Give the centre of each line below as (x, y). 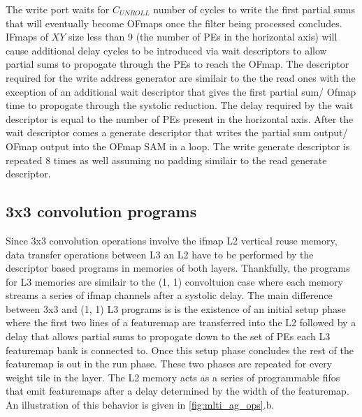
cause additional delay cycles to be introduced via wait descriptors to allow (166, 50)
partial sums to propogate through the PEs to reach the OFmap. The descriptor (178, 64)
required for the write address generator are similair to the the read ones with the (181, 77)
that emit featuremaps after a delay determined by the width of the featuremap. (178, 391)
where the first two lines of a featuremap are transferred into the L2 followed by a (181, 322)
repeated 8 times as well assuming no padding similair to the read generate (166, 160)
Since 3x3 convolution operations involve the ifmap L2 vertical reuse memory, (172, 240)
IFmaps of (27, 37)
